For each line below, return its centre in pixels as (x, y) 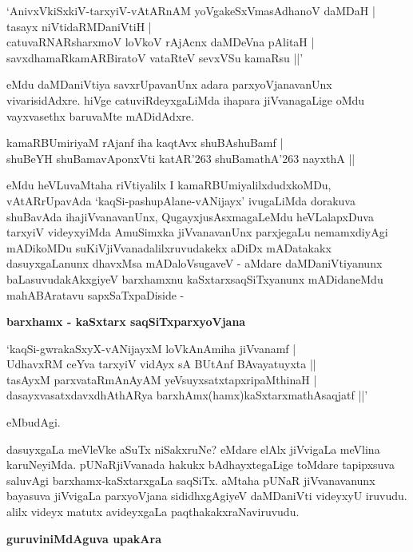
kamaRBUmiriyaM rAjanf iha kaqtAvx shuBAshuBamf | (145, 143)
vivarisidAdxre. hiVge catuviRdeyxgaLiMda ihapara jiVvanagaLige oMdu (186, 99)
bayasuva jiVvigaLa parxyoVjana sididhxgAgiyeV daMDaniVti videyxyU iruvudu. (207, 496)
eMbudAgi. (34, 422)
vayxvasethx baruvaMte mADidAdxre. (100, 115)
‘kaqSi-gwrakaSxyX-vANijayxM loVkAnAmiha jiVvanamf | (151, 348)
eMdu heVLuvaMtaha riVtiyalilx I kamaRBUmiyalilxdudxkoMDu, (169, 185)
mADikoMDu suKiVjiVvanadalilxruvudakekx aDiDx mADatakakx (169, 247)
